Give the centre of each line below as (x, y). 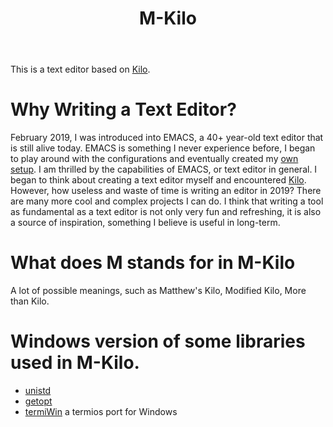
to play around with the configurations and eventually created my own (154, 159)
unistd (38, 390)
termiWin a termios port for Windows (101, 411)
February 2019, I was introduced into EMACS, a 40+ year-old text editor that (167, 138)
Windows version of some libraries (158, 341)
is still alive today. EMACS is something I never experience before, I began (163, 148)
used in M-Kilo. (75, 363)
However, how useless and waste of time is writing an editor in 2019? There (166, 191)
